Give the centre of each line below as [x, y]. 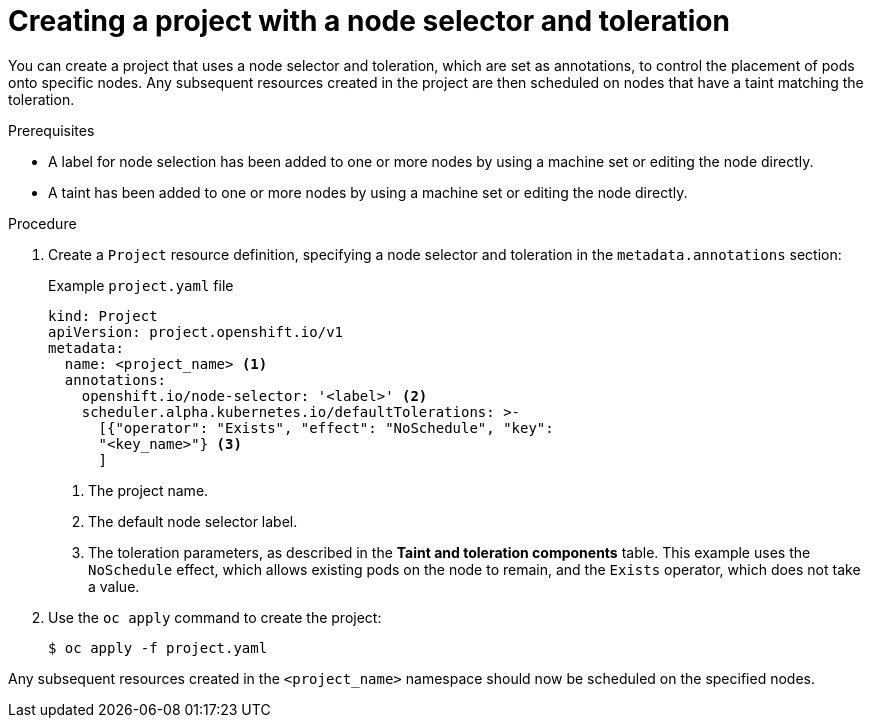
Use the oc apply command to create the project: [215, 617]
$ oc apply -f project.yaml [158, 647]
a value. [114, 586]
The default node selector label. [193, 521]
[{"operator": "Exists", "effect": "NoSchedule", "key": [326, 427]
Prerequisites [51, 130]
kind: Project [103, 315]
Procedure [42, 223]
